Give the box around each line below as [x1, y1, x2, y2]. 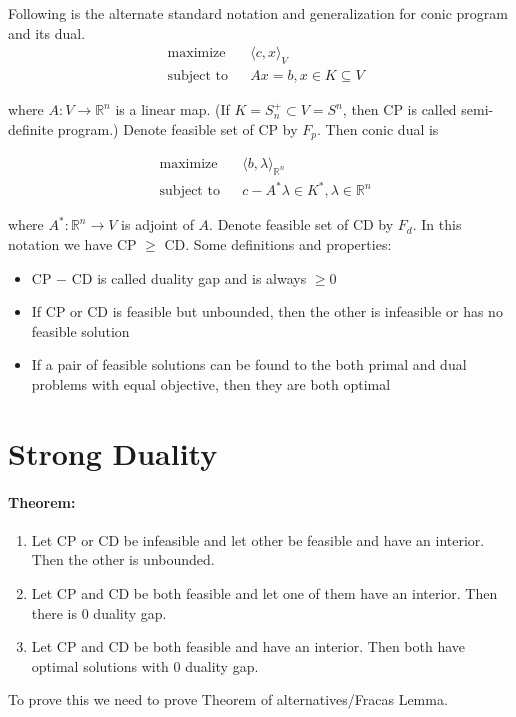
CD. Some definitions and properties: [164, 234, 392, 255]
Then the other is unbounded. [31, 549, 215, 570]
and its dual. [8, 22, 86, 43]
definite [8, 118, 54, 139]
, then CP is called [342, 99, 457, 120]
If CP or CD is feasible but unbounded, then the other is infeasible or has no [31, 301, 503, 322]
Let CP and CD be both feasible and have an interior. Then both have [31, 636, 465, 657]
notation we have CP [8, 234, 137, 255]
